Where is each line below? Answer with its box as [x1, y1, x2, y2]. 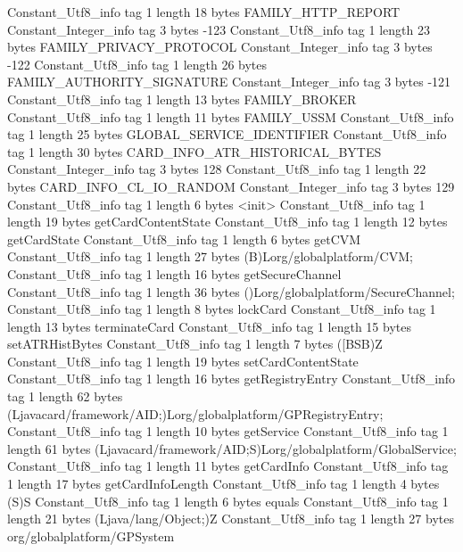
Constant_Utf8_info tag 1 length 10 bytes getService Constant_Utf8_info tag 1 [7, 422, 449, 441]
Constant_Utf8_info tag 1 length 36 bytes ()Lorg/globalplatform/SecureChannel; [7, 282, 455, 301]
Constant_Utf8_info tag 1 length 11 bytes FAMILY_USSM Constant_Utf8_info [7, 107, 454, 126]
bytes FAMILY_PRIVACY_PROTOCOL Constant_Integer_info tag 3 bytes [7, 37, 433, 56]
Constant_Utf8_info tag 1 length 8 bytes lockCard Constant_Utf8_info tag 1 [7, 300, 436, 318]
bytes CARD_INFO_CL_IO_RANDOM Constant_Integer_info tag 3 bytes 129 [7, 177, 455, 195]
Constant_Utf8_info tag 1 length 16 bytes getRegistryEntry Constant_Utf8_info [7, 369, 456, 388]
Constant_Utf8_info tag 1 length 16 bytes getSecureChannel [7, 264, 342, 283]
